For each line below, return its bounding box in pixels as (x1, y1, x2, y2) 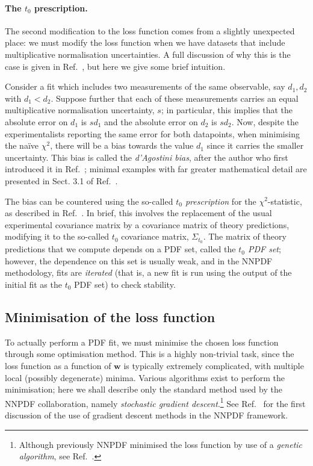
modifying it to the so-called (5, 230, 110, 243)
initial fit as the (5, 278, 62, 290)
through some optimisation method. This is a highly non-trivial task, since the (5, 347, 294, 360)
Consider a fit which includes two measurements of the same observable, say (5, 80, 285, 93)
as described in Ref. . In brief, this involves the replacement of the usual (5, 207, 272, 219)
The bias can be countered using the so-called (5, 194, 173, 207)
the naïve (5, 139, 39, 152)
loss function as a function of (5, 359, 111, 371)
